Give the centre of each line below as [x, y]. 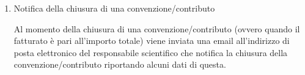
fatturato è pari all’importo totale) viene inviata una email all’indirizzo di [152, 41]
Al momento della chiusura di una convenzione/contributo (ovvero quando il [157, 28]
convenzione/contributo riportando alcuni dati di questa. [120, 64]
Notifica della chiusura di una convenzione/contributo [114, 8]
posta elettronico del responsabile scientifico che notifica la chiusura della [151, 52]
